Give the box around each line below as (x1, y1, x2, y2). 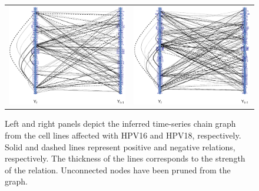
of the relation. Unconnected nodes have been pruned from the (5, 163, 231, 176)
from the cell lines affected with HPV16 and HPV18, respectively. (5, 129, 241, 141)
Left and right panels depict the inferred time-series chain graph (5, 117, 236, 130)
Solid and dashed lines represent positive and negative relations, (5, 140, 235, 153)
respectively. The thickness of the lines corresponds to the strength (5, 152, 245, 164)
